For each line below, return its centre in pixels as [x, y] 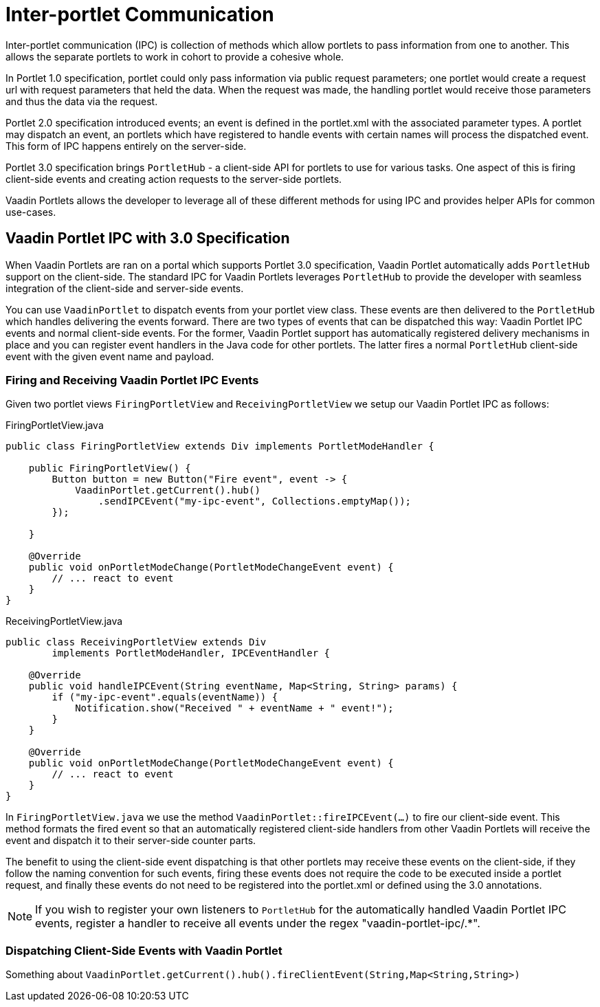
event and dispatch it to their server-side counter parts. [131, 841]
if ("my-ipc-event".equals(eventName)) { [165, 697]
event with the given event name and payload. [110, 356]
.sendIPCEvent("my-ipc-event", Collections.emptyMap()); [255, 501]
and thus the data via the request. [82, 101]
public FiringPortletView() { [110, 468]
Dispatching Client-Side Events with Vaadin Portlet [144, 950]
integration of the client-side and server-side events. [125, 288]
